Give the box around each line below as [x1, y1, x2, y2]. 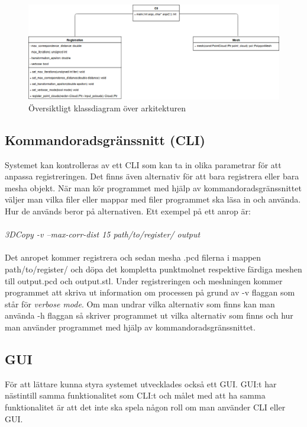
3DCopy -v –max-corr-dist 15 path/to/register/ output [5, 228, 201, 240]
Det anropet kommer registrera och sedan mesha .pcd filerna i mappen [5, 251, 261, 264]
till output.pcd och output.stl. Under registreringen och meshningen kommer [5, 274, 283, 287]
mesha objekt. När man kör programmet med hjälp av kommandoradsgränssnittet [5, 181, 302, 194]
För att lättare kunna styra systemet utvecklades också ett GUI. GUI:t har [5, 377, 277, 390]
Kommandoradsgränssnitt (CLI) [5, 130, 205, 149]
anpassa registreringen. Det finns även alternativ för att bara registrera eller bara [5, 170, 299, 182]
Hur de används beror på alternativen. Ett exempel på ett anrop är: [5, 205, 251, 217]
